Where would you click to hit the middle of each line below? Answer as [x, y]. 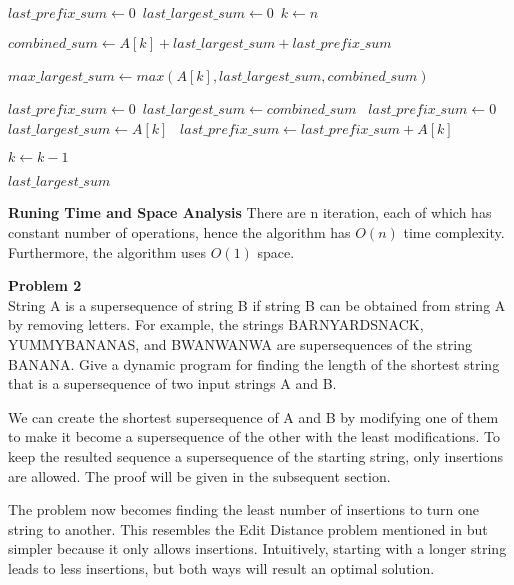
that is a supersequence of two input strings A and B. [172, 383]
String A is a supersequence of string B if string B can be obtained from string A [257, 304]
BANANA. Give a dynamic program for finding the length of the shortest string [254, 363]
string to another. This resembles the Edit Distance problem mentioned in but [248, 528]
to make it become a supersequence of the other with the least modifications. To [254, 436]
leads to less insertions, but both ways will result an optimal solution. [221, 567]
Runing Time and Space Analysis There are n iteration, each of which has [250, 212]
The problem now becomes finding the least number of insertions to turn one [244, 509]
